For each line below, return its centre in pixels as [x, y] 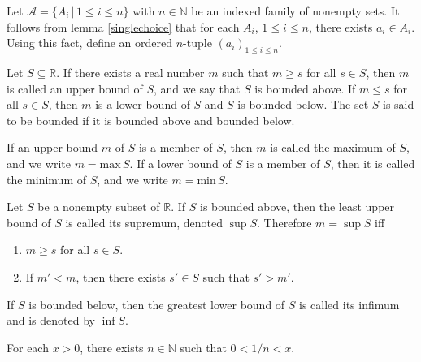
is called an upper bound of [75, 88]
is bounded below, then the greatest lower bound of [157, 304]
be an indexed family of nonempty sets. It [295, 11]
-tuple [197, 43]
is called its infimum [349, 304]
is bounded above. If [305, 88]
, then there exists [121, 276]
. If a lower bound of [180, 163]
